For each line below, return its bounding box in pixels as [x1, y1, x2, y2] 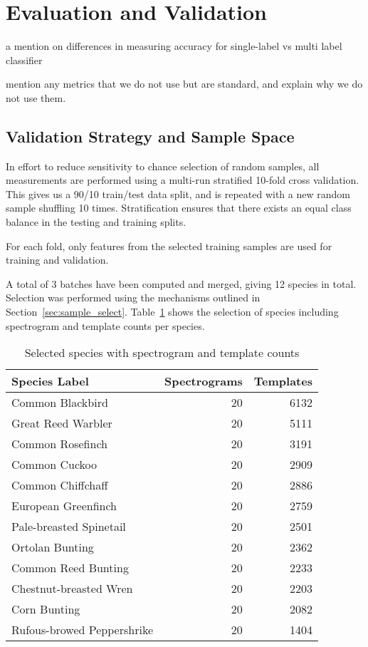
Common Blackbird [11, 394, 108, 411]
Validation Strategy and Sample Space [6, 125, 295, 147]
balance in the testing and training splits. [6, 214, 186, 229]
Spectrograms [164, 373, 243, 390]
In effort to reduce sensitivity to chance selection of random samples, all [6, 158, 320, 173]
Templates [253, 373, 312, 390]
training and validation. [6, 252, 109, 267]
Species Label [11, 373, 89, 390]
